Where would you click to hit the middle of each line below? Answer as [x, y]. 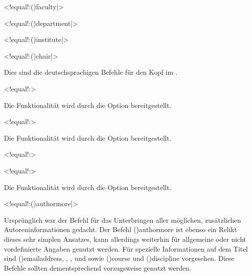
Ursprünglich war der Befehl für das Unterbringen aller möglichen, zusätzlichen [123, 220]
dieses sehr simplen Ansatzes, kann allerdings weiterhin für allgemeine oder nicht [125, 239]
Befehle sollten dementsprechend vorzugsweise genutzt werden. [98, 267]
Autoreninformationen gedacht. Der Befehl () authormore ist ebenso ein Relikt [121, 229]
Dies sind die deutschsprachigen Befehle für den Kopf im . [91, 72]
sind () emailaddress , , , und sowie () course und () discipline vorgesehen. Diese [119, 258]
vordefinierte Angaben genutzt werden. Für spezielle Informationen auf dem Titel [126, 248]
